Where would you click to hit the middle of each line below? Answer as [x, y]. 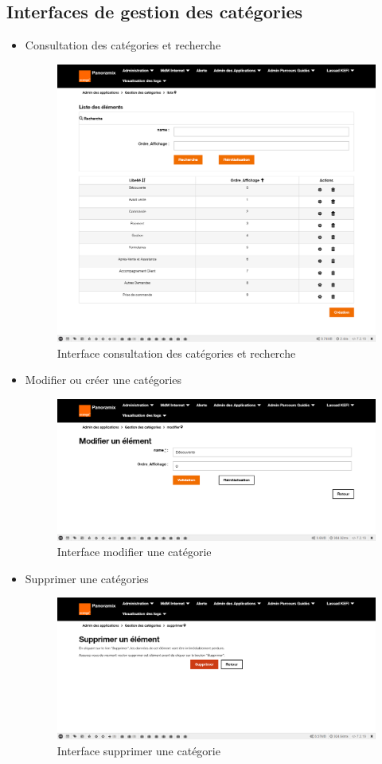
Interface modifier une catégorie [134, 552]
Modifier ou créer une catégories [103, 380]
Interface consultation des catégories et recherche [176, 353]
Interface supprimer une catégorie [138, 750]
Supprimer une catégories [87, 578]
